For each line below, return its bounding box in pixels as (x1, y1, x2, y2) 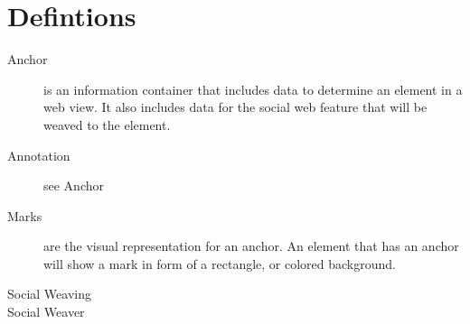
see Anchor (43, 176, 104, 195)
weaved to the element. (43, 115, 171, 134)
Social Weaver (7, 302, 85, 321)
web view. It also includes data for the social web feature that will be (43, 97, 428, 116)
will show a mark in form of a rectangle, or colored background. (43, 254, 396, 273)
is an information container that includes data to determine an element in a (43, 79, 463, 98)
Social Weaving (7, 284, 91, 303)
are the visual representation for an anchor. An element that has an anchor (43, 236, 459, 255)
